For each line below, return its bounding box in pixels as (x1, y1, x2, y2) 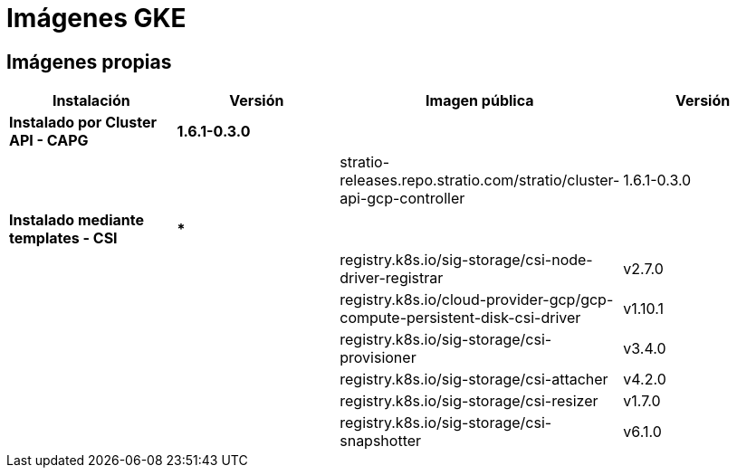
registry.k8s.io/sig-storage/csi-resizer (340, 392, 598, 411)
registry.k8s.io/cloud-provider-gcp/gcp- (340, 290, 614, 309)
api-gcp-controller (340, 189, 465, 208)
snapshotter (340, 432, 422, 451)
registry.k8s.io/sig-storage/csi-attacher (340, 370, 608, 389)
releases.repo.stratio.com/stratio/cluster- (340, 171, 620, 190)
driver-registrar (340, 269, 444, 288)
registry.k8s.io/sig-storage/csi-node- (340, 251, 593, 270)
